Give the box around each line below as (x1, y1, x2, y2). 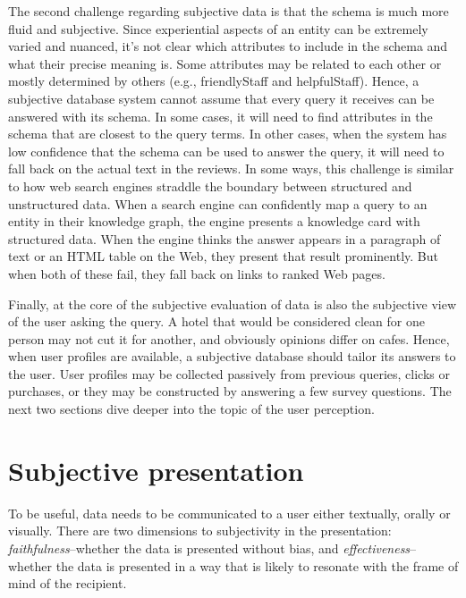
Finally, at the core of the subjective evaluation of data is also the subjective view (8, 294, 457, 313)
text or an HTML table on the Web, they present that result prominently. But (8, 247, 438, 265)
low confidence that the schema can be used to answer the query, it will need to (8, 141, 445, 160)
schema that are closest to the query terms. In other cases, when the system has (8, 124, 447, 143)
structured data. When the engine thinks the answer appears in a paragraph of (8, 229, 441, 248)
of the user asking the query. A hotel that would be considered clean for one (8, 312, 425, 331)
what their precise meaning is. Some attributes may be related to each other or (8, 54, 442, 72)
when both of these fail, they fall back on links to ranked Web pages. (8, 264, 386, 282)
